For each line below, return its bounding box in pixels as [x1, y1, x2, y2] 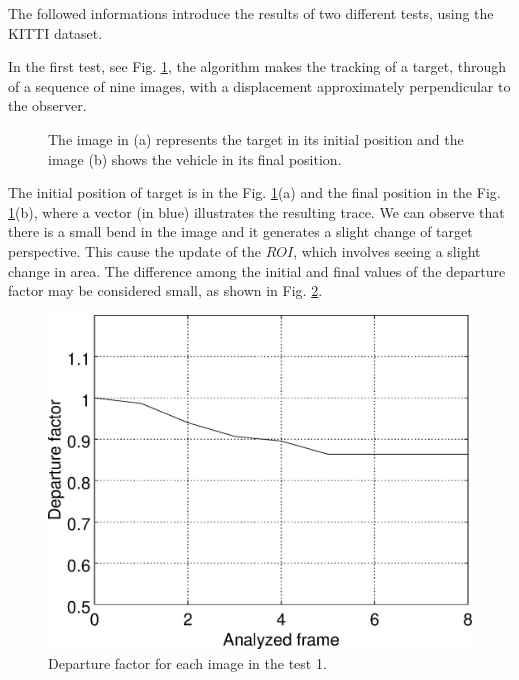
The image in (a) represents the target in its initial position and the [48, 128, 464, 149]
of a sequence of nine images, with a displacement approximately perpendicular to [8, 75, 511, 96]
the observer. [8, 95, 87, 116]
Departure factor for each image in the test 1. [48, 652, 327, 673]
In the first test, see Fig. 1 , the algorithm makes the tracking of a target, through [8, 56, 507, 77]
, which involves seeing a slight [293, 240, 481, 261]
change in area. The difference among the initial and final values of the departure [8, 260, 506, 281]
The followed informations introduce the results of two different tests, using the [8, 3, 494, 23]
